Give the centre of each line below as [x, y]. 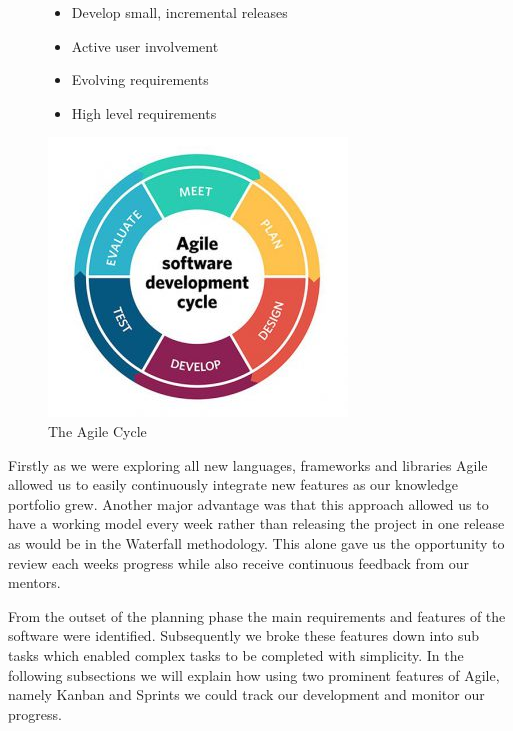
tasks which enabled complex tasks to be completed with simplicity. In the [236, 654]
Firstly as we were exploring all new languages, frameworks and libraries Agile [248, 464]
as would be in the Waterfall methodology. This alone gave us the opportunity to [256, 542]
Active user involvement [145, 45]
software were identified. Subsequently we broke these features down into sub [244, 635]
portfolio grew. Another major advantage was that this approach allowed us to [248, 503]
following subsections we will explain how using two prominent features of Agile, [254, 674]
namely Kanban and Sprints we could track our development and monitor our [246, 694]
